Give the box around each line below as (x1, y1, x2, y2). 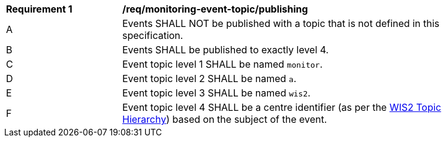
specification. (122, 29, 183, 41)
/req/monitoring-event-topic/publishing (122, 3, 308, 15)
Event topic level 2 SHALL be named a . (122, 72, 297, 84)
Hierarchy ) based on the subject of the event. (122, 113, 327, 125)
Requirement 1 (6, 3, 73, 15)
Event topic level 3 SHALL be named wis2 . (122, 87, 311, 99)
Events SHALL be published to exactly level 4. (122, 44, 329, 56)
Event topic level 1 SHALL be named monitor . (122, 58, 323, 70)
